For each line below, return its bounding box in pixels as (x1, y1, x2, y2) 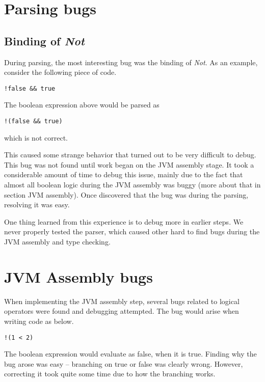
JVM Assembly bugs (4, 266, 153, 287)
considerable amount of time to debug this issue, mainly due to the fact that (4, 169, 243, 180)
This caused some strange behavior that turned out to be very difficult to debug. (4, 149, 256, 160)
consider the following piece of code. (4, 67, 117, 77)
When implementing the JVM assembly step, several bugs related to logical (4, 295, 240, 306)
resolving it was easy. (4, 199, 70, 210)
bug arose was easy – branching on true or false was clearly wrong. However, (4, 358, 243, 369)
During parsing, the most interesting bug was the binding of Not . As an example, (4, 57, 258, 67)
